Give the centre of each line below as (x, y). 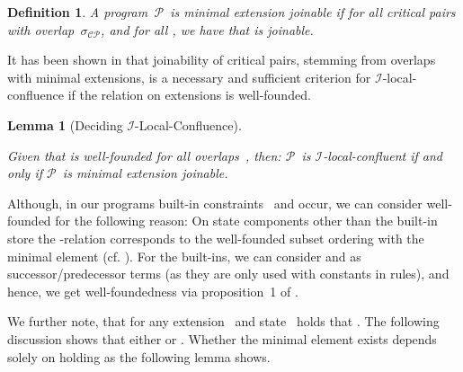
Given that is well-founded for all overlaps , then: (144, 155)
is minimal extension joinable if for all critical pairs (313, 12)
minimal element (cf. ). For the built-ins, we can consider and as (184, 256)
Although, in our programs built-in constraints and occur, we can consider (215, 203)
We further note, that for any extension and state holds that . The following (223, 321)
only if (25, 173)
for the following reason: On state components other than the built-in (246, 221)
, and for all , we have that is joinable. (207, 29)
